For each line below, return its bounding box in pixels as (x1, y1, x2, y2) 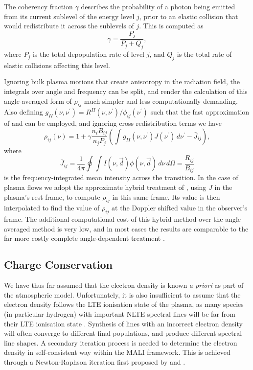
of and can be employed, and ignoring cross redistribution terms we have (4, 118, 222, 128)
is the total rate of (177, 49, 232, 59)
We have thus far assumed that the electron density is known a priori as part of (4, 280, 244, 290)
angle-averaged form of (4, 95, 72, 106)
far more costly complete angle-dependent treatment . (4, 233, 165, 243)
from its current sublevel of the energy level (4, 11, 135, 21)
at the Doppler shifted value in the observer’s (112, 203, 248, 213)
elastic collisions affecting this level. (4, 60, 110, 70)
